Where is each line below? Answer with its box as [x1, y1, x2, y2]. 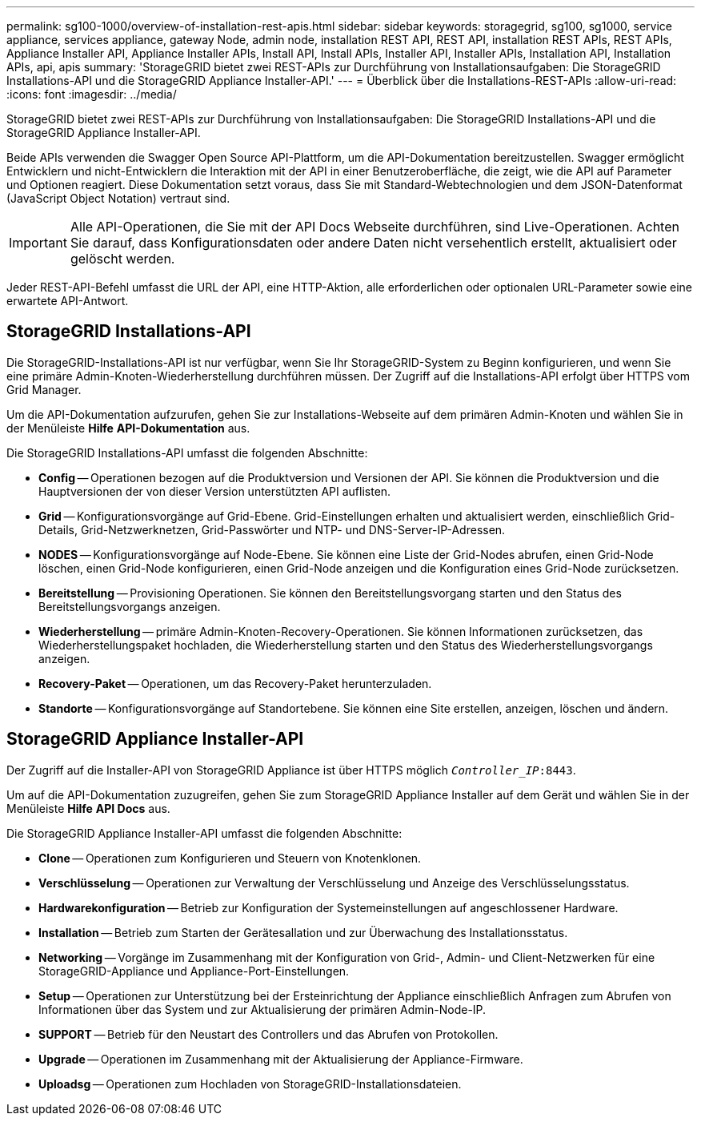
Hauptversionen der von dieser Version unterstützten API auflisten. [38, 484, 391, 498]
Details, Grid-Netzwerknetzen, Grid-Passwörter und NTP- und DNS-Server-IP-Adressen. [38, 522, 506, 537]
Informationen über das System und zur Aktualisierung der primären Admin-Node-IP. [38, 1002, 487, 1016]
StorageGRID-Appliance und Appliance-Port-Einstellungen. [38, 963, 350, 978]
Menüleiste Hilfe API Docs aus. [6, 801, 170, 815]
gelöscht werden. [70, 251, 175, 267]
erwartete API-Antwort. [6, 294, 129, 308]
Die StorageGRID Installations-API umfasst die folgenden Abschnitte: [6, 445, 368, 460]
